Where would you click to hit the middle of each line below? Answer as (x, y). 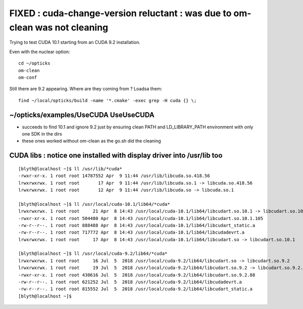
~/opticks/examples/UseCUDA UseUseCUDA (82, 115)
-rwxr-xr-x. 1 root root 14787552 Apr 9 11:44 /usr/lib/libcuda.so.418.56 (114, 176)
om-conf (28, 77)
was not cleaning (72, 27)
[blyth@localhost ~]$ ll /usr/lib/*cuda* (70, 169)
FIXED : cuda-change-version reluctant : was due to (120, 13)
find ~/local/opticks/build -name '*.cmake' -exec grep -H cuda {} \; (108, 100)
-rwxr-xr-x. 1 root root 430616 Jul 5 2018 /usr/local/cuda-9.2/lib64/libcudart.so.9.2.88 (137, 275)
